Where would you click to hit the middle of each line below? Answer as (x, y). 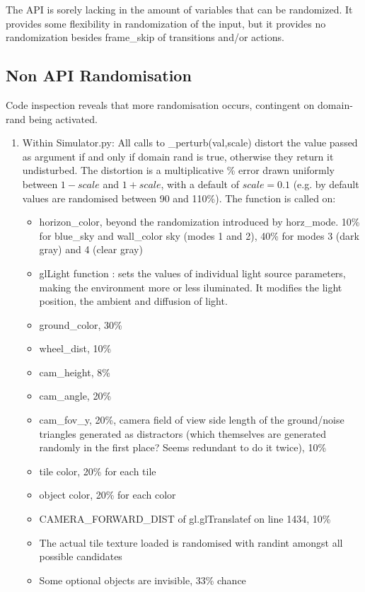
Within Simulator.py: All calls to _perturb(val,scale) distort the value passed (190, 143)
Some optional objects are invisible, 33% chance (143, 580)
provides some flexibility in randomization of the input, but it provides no (166, 23)
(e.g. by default (326, 184)
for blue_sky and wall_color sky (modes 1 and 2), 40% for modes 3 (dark (199, 235)
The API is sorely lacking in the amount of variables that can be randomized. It (179, 9)
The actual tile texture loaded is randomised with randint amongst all (191, 542)
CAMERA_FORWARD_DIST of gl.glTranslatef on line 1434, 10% (185, 519)
